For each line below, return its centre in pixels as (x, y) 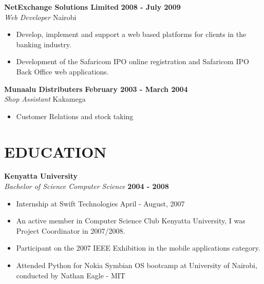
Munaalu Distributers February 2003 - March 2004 (96, 89)
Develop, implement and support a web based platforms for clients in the (131, 34)
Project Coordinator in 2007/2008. (71, 230)
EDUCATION (55, 151)
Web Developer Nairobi (40, 17)
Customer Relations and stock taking (75, 116)
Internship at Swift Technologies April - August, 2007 (100, 203)
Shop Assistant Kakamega (45, 99)
